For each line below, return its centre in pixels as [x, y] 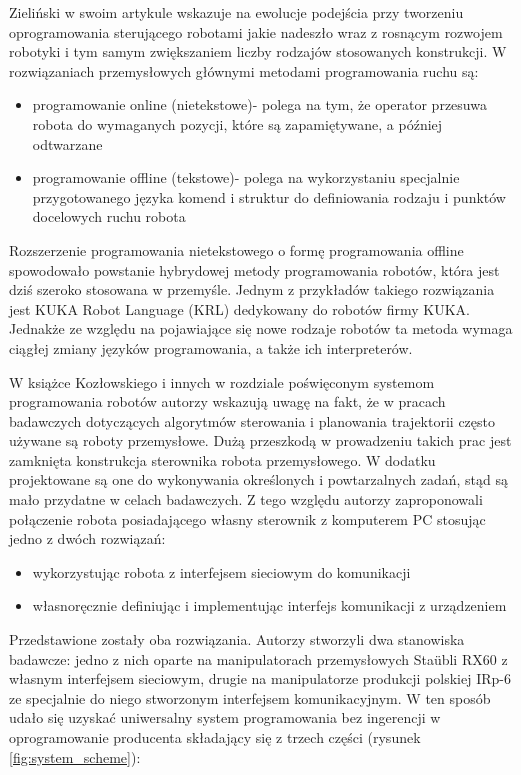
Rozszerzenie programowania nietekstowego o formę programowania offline [236, 249]
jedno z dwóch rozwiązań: [87, 538]
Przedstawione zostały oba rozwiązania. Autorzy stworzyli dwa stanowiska [237, 639]
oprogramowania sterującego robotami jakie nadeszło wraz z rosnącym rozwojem [256, 31]
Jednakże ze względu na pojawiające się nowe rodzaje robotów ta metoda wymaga [261, 328]
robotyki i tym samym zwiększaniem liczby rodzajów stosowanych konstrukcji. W [258, 51]
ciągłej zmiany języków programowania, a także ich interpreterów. [211, 347]
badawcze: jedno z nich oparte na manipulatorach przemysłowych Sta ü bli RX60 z [258, 658]
